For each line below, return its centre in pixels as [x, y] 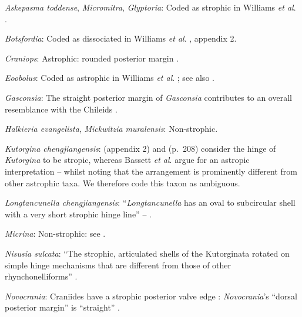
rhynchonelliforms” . [41, 276]
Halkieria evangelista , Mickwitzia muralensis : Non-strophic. [111, 129]
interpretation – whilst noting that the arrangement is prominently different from [151, 171]
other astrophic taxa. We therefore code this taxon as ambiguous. [123, 183]
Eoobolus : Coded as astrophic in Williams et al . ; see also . [110, 78]
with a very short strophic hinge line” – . [78, 214]
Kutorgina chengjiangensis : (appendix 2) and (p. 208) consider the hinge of [140, 148]
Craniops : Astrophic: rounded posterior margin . [92, 58]
